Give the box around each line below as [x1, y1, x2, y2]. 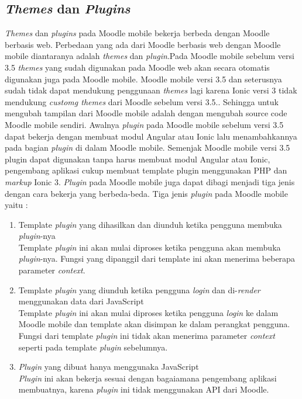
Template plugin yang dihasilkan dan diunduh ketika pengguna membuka [18, 218, 282, 230]
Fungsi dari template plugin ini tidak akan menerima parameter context [18, 329, 275, 342]
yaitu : [5, 199, 28, 211]
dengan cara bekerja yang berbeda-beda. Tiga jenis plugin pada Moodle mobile [5, 187, 288, 199]
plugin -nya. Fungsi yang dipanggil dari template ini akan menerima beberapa [18, 252, 295, 265]
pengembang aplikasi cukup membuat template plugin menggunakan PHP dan [5, 164, 287, 176]
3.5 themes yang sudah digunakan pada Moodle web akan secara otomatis [5, 61, 270, 73]
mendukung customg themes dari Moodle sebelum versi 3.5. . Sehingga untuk [5, 95, 279, 107]
